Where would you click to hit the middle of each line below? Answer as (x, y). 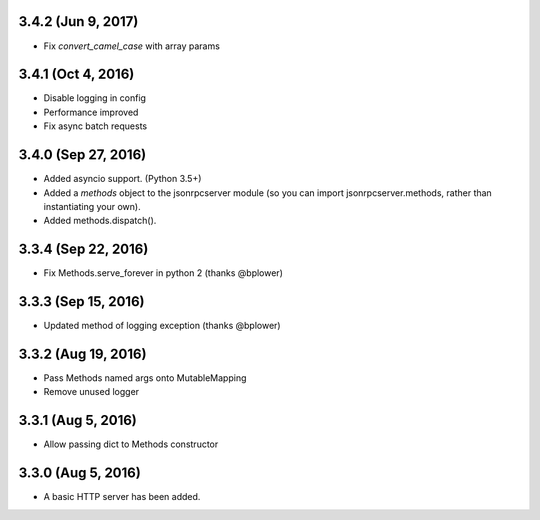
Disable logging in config (95, 98)
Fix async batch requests (95, 126)
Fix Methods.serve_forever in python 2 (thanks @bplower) (163, 273)
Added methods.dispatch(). (100, 221)
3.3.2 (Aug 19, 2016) (82, 353)
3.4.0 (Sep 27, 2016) (82, 155)
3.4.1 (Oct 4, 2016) (76, 74)
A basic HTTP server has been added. (122, 497)
